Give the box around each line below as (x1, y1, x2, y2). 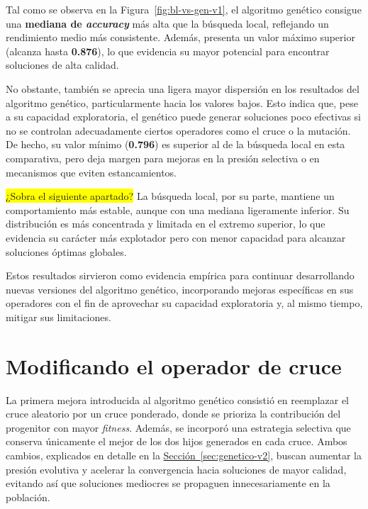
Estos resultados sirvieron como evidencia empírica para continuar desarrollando (6, 268, 355, 283)
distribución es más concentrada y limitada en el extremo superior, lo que (6, 216, 325, 231)
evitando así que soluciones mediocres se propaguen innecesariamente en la (6, 476, 330, 491)
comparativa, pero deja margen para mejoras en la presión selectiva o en (6, 150, 320, 165)
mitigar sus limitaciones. (6, 309, 111, 324)
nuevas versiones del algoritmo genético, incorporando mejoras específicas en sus (6, 281, 354, 296)
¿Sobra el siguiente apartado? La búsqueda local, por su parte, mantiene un (6, 189, 335, 203)
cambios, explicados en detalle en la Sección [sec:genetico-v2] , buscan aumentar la (6, 447, 362, 462)
